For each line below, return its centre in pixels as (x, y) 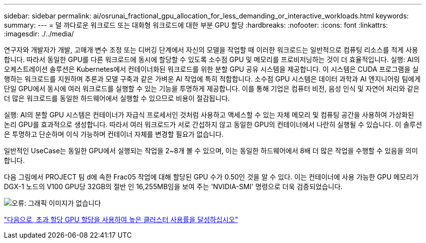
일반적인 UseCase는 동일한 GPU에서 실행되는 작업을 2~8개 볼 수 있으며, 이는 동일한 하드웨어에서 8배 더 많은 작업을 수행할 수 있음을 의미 (211, 151)
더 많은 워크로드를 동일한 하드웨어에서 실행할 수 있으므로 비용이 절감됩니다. (117, 98)
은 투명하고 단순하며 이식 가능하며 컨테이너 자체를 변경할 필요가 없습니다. (114, 134)
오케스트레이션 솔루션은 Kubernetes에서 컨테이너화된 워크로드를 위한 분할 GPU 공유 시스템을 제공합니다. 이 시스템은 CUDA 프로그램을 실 (211, 69)
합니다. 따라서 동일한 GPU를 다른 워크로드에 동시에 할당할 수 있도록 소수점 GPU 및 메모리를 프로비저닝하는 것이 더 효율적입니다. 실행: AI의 (212, 59)
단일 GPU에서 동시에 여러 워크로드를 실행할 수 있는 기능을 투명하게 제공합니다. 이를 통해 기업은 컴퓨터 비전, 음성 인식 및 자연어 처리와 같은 (212, 89)
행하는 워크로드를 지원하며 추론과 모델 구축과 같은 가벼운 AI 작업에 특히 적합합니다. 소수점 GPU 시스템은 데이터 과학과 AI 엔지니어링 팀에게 (212, 79)
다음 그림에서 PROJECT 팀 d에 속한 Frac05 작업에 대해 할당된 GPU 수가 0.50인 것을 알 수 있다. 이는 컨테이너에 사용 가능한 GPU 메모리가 (211, 177)
